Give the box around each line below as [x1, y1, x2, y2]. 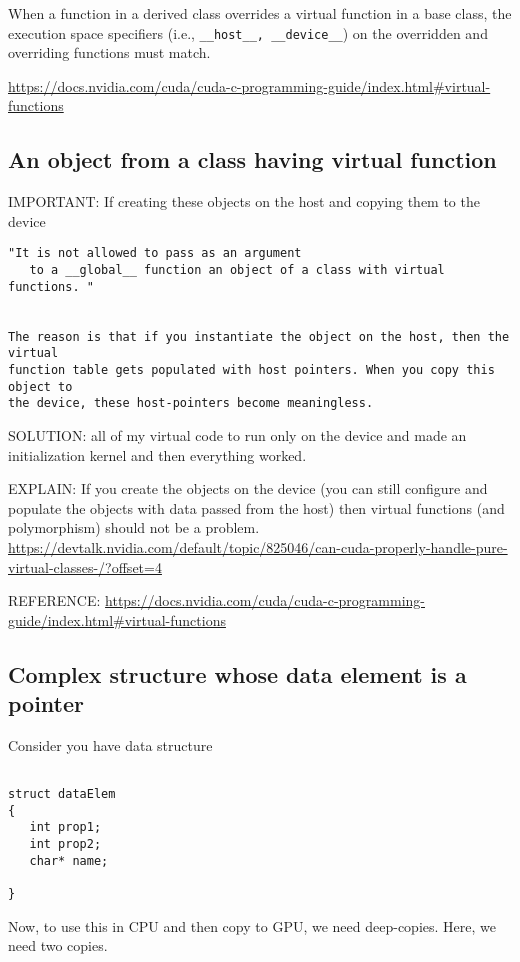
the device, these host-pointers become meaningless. [8, 396, 374, 411]
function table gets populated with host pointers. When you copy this [8, 363, 495, 378]
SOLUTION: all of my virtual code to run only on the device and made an [8, 424, 467, 445]
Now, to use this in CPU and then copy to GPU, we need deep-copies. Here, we [8, 915, 496, 936]
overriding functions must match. [8, 42, 211, 63]
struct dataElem [8, 787, 116, 802]
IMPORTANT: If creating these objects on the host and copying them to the [8, 191, 480, 212]
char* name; [29, 853, 109, 868]
